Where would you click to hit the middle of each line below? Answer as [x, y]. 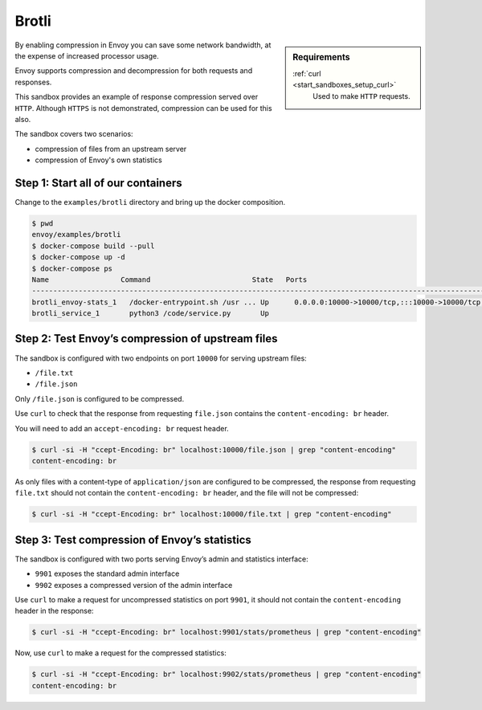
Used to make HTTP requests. [361, 96]
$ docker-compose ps [72, 268]
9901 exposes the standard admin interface [107, 573]
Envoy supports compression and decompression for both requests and [134, 71]
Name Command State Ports [170, 280]
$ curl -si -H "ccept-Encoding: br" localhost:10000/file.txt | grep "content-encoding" [212, 514]
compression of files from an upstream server [111, 149]
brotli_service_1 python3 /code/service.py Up [150, 314]
